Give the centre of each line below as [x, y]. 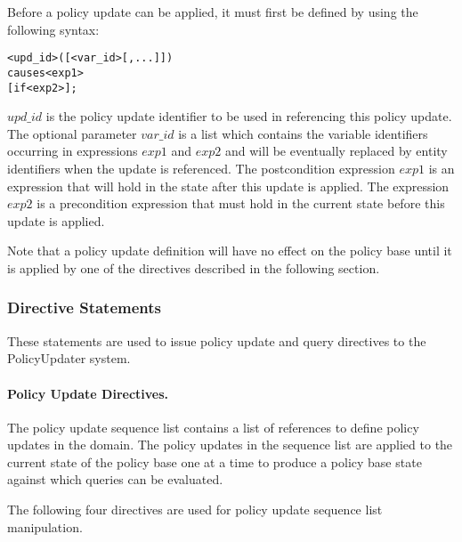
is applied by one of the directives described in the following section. [194, 267]
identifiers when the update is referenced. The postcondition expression [201, 168]
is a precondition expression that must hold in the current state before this [241, 203]
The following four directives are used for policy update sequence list [195, 510]
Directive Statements [85, 307]
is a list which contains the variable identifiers [303, 133]
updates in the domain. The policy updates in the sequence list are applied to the [230, 445]
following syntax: [53, 29]
